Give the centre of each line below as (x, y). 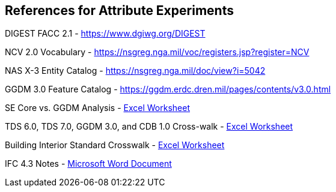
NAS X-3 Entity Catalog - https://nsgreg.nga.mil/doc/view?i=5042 (135, 71)
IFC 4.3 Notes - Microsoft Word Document (88, 164)
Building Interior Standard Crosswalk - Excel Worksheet (115, 145)
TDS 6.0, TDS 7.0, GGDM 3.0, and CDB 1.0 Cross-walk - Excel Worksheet (149, 127)
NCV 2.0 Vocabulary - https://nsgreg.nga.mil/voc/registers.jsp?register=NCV (157, 52)
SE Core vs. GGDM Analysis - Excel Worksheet (97, 108)
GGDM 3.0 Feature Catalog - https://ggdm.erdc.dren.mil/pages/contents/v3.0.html (168, 89)
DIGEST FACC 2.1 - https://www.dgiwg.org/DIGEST (105, 34)
